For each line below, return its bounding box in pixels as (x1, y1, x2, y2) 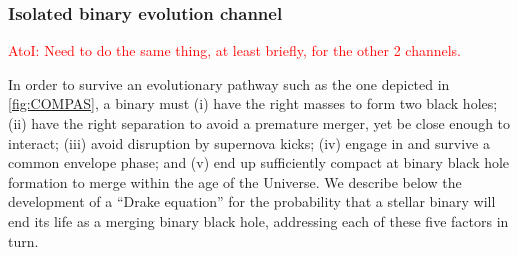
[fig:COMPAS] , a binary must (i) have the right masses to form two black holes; (8, 93, 498, 114)
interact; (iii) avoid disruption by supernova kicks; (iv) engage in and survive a (8, 132, 490, 153)
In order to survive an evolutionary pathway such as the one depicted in (8, 73, 450, 94)
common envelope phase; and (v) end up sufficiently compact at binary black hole (8, 152, 510, 173)
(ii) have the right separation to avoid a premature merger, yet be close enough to (8, 113, 511, 133)
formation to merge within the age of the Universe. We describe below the (8, 171, 462, 192)
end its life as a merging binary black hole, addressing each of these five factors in (8, 210, 509, 231)
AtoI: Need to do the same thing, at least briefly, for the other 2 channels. (8, 40, 461, 61)
